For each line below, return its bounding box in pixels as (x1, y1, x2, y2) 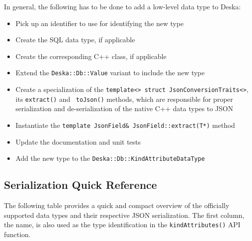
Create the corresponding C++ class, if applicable (15, 51, 167, 61)
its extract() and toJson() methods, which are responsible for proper (15, 93, 233, 104)
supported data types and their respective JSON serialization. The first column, (4, 210, 245, 220)
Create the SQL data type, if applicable (15, 34, 135, 45)
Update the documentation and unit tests (15, 136, 141, 147)
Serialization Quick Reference (4, 177, 157, 192)
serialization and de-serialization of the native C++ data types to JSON (15, 103, 233, 114)
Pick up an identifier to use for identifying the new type (15, 18, 184, 28)
